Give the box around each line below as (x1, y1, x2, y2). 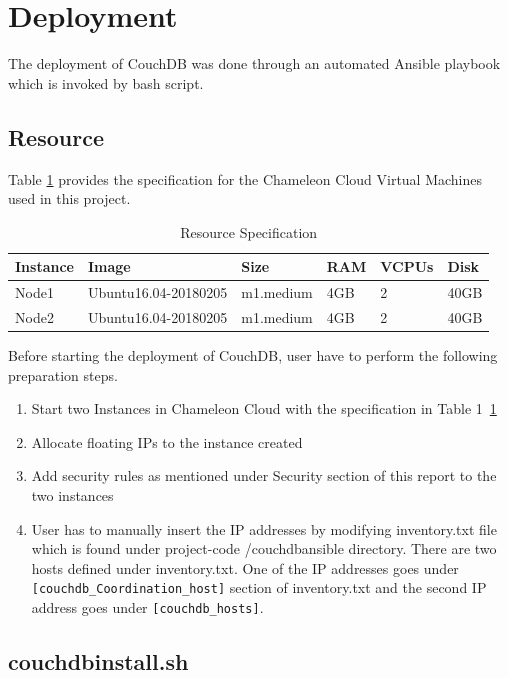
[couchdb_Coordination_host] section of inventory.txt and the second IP (31, 577, 487, 598)
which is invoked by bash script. (8, 72, 204, 93)
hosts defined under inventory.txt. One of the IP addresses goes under (31, 557, 459, 578)
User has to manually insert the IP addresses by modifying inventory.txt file (31, 518, 497, 539)
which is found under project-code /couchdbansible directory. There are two (31, 538, 497, 559)
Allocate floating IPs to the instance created (31, 431, 303, 452)
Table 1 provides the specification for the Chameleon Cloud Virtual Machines (8, 168, 483, 189)
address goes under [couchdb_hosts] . (31, 597, 264, 618)
